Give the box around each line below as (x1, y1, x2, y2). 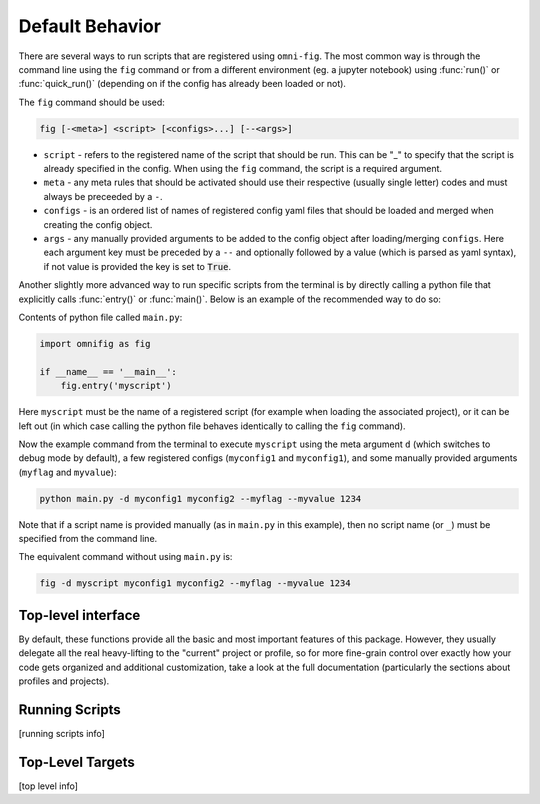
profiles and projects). (18, 675, 110, 687)
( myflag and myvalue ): (18, 466, 117, 478)
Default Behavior (18, 15, 162, 37)
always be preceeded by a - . (43, 190, 163, 202)
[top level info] (18, 780, 79, 792)
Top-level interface (18, 606, 141, 624)
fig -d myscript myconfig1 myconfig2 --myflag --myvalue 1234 (39, 578, 351, 589)
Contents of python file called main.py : (18, 311, 183, 323)
